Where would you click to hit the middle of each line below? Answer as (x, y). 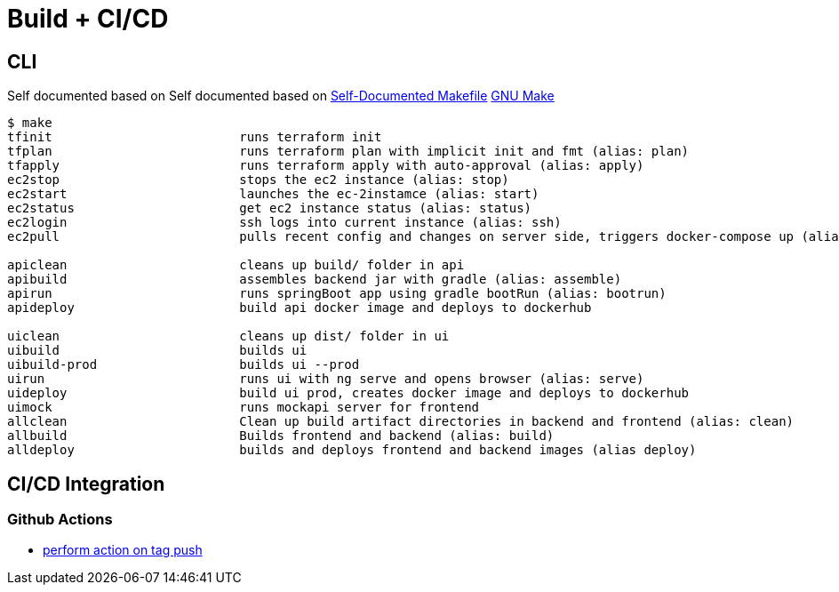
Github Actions (60, 520)
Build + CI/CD (88, 19)
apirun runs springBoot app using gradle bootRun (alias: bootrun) (337, 294)
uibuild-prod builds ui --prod (184, 365)
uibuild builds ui (157, 351)
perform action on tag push (123, 550)
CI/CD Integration (86, 484)
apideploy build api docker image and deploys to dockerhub (300, 308)
